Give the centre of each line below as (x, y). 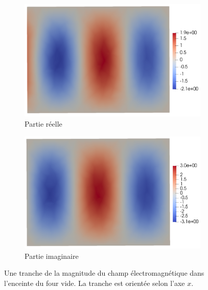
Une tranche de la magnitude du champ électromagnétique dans (104, 273)
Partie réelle (43, 123)
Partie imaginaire (52, 256)
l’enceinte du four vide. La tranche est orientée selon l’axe (95, 283)
